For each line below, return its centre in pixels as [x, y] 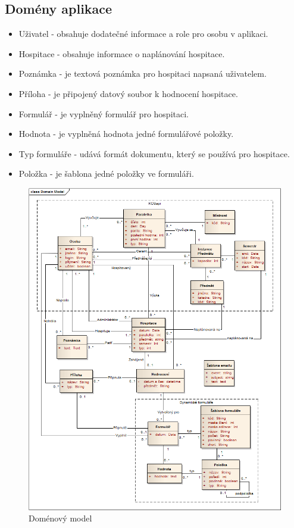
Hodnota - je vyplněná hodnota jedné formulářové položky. [126, 134]
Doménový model [60, 518]
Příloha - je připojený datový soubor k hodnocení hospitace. [128, 93]
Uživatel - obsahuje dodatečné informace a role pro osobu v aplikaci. [143, 34]
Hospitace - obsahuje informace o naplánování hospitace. [122, 53]
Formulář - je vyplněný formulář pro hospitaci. [104, 113]
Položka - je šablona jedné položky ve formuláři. [106, 174]
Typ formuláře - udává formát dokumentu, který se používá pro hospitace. [154, 153]
